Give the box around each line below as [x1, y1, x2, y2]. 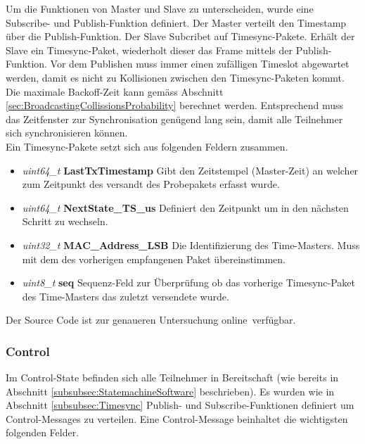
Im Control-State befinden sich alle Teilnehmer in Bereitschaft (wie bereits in [6, 370, 339, 385]
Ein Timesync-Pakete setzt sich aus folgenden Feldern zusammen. [6, 139, 288, 153]
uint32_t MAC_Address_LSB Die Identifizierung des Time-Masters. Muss [22, 237, 360, 252]
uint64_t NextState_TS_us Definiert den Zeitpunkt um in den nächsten [22, 200, 349, 215]
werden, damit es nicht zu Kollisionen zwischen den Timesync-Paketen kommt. [6, 70, 345, 84]
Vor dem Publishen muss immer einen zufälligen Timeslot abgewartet [50, 56, 350, 71]
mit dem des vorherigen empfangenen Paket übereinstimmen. [22, 251, 286, 266]
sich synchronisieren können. [6, 125, 128, 140]
